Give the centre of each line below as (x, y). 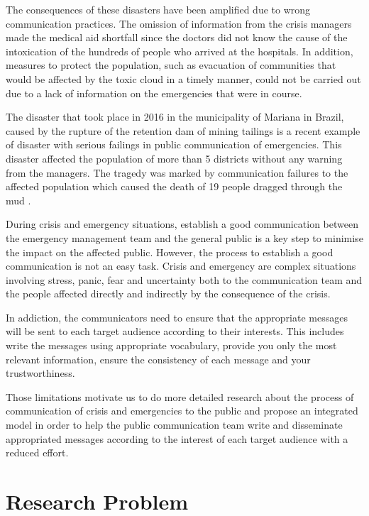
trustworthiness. (40, 373)
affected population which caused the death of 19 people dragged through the (174, 186)
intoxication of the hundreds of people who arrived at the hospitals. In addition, (180, 51)
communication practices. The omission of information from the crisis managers (179, 23)
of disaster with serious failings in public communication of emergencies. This (174, 144)
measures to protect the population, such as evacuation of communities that (171, 65)
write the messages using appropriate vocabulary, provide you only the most (171, 345)
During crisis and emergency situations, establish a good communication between (182, 224)
